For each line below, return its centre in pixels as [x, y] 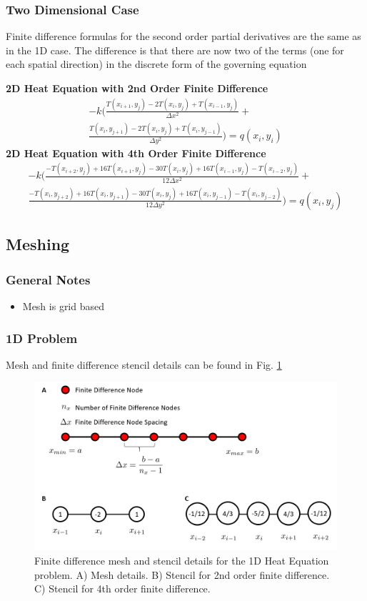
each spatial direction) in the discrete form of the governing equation [156, 64]
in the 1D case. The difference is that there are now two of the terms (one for [175, 50]
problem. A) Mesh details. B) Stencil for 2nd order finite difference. [182, 574]
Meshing [38, 244]
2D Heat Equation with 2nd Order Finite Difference [137, 88]
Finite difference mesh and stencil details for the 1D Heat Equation [182, 560]
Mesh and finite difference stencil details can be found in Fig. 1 [144, 364]
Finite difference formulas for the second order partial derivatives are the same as [183, 36]
